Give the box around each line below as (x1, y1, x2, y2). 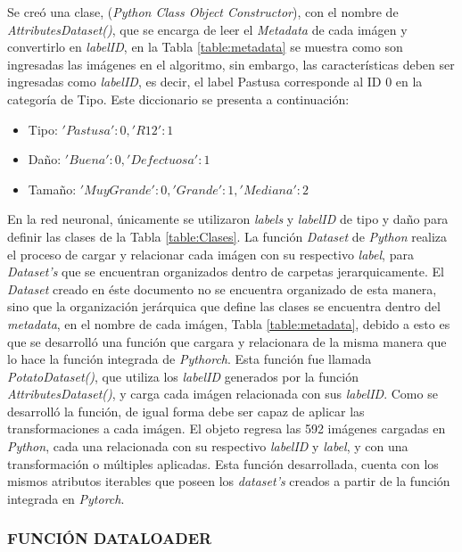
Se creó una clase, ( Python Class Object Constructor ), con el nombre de (7, 3, 399, 21)
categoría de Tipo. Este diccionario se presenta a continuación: (7, 89, 350, 108)
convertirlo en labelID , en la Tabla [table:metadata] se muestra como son (7, 37, 403, 56)
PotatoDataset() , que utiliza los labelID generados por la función (7, 367, 359, 385)
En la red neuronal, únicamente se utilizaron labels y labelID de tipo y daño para (7, 210, 449, 228)
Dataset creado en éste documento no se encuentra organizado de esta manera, (7, 279, 437, 298)
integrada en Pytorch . (7, 489, 125, 507)
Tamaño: (28, 179, 77, 198)
